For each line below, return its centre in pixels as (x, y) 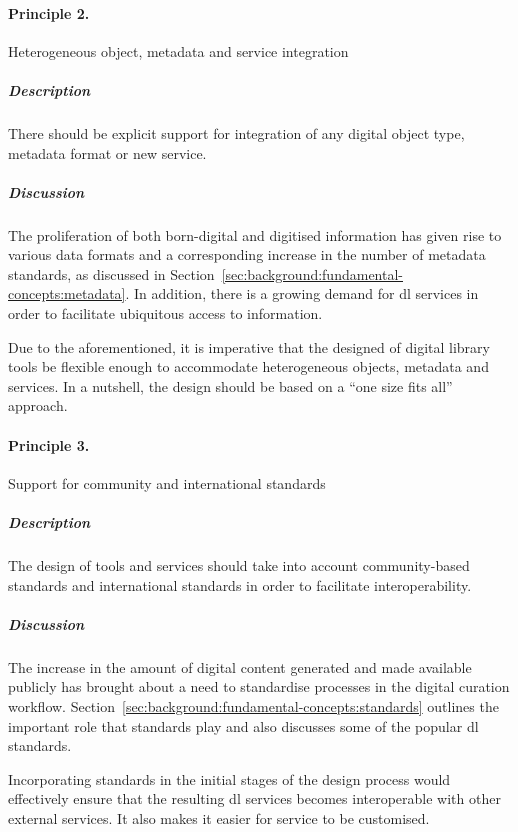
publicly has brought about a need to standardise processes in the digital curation (259, 686)
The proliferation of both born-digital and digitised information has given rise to (255, 234)
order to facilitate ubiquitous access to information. (165, 313)
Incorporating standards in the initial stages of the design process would (229, 778)
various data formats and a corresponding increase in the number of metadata (247, 254)
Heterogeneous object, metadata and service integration (178, 50)
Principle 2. (49, 12)
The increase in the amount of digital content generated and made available (240, 666)
